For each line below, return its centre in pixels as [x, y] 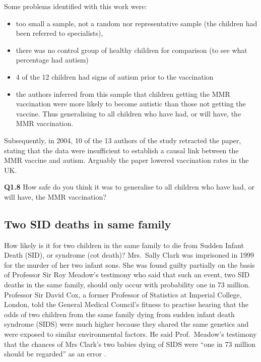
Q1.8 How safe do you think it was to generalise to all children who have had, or [129, 187]
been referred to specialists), [59, 33]
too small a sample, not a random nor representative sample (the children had [137, 23]
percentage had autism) [52, 60]
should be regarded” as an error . [55, 354]
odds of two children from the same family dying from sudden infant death [119, 314]
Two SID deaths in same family [88, 224]
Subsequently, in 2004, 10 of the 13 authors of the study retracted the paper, [123, 140]
